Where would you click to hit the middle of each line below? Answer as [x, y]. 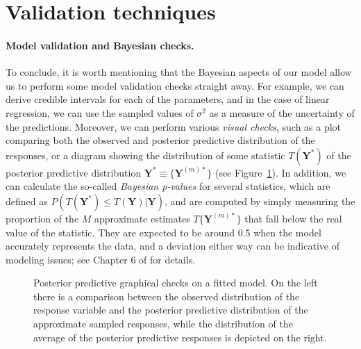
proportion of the [42, 218]
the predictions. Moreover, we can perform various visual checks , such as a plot [174, 126]
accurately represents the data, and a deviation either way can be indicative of [173, 246]
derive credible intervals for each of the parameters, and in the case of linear [168, 99]
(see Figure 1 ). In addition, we [280, 172]
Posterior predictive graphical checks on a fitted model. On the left [176, 283]
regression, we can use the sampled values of [100, 112]
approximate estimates [142, 218]
